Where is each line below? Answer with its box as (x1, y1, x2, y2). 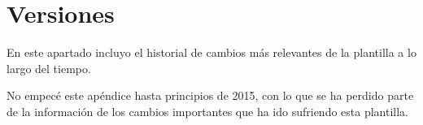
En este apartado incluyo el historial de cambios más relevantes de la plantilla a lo (7, 44, 416, 61)
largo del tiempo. (7, 59, 91, 76)
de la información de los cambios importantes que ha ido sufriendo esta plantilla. (7, 102, 409, 119)
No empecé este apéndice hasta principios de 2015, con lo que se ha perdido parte (7, 87, 414, 104)
